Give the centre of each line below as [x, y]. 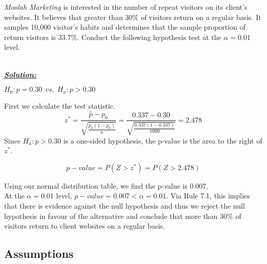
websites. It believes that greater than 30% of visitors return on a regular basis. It [133, 17]
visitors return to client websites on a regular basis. [85, 226]
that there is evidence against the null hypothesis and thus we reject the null [125, 206]
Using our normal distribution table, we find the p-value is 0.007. [106, 185]
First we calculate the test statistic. [60, 105]
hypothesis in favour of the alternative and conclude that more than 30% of [123, 216]
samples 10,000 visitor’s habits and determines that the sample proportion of [125, 27]
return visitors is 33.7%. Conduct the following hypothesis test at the [113, 37]
